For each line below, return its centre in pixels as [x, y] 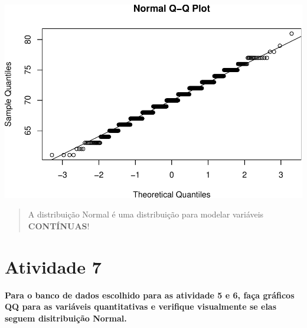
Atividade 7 [53, 266]
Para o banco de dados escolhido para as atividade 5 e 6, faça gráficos [150, 295]
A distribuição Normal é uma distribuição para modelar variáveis [146, 214]
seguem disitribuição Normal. [66, 318]
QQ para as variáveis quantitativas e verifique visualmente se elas [141, 306]
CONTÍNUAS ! [59, 225]
